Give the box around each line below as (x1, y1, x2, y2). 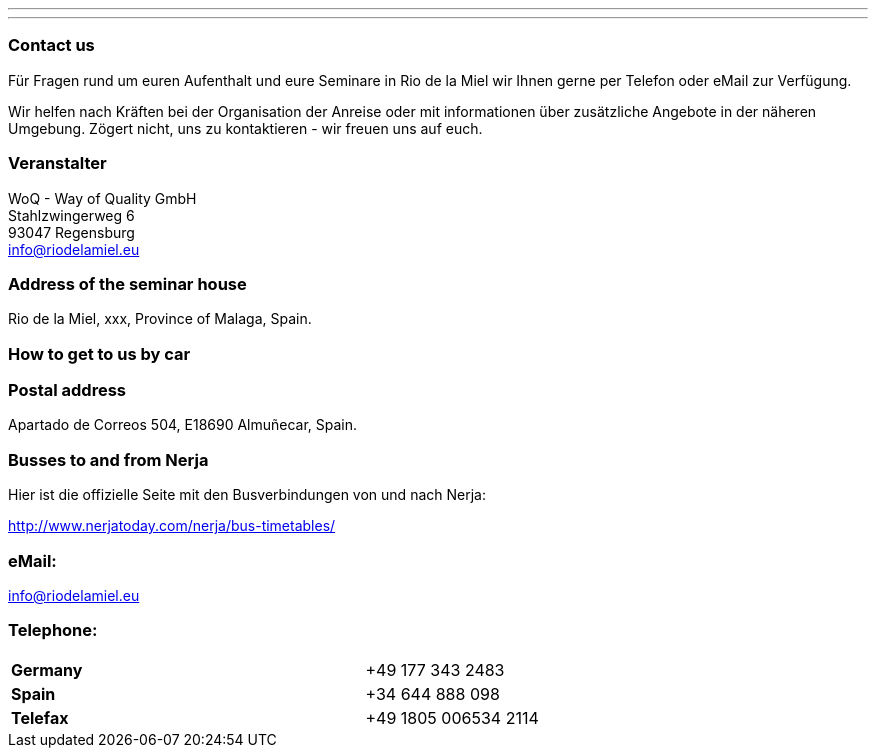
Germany (11, 659, 83, 680)
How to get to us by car (8, 343, 191, 364)
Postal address (8, 380, 126, 400)
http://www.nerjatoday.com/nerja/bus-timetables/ (8, 517, 336, 535)
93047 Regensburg (8, 223, 135, 241)
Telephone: (8, 620, 98, 641)
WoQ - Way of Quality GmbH (8, 189, 197, 207)
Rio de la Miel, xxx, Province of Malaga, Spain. (8, 310, 312, 328)
